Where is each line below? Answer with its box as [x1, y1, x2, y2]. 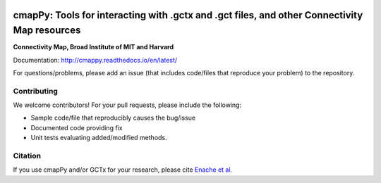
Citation [13, 151, 42, 160]
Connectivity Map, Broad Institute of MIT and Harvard [13, 43, 174, 51]
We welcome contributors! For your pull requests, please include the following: [13, 101, 242, 109]
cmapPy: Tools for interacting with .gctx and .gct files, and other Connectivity [13, 9, 363, 21]
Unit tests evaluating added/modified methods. [30, 134, 167, 142]
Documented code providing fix [30, 123, 123, 132]
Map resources [13, 25, 81, 37]
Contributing [13, 86, 58, 96]
